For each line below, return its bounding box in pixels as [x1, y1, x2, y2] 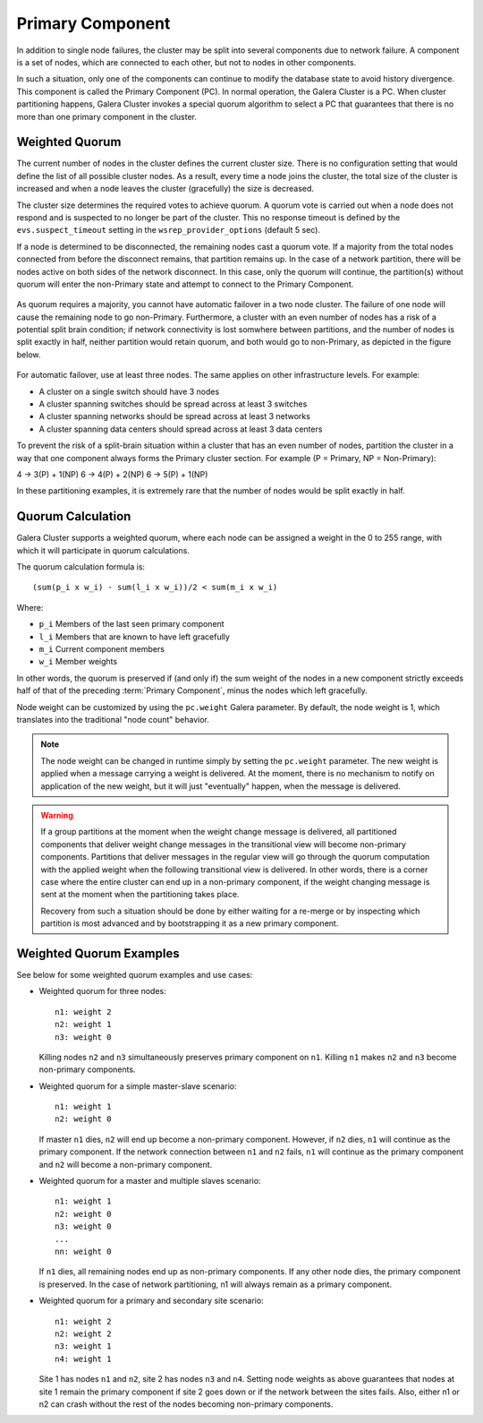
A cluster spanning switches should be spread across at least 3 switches [38, 399, 308, 409]
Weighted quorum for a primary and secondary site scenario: [38, 1295, 264, 1307]
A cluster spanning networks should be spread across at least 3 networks [38, 411, 310, 422]
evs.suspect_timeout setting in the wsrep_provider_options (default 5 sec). [16, 225, 321, 236]
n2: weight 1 [55, 1019, 112, 1030]
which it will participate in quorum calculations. [16, 544, 190, 555]
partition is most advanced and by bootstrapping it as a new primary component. [40, 918, 339, 929]
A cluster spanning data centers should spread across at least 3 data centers [38, 424, 323, 434]
